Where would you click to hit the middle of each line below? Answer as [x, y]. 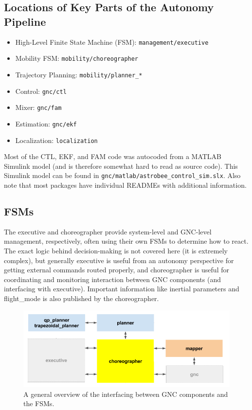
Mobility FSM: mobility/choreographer [77, 58]
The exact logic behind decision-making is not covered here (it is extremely [116, 251]
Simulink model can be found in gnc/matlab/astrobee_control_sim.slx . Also [122, 175]
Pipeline [25, 21]
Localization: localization [56, 140]
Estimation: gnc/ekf [46, 123]
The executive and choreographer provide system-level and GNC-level [108, 231]
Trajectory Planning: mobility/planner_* [79, 74]
